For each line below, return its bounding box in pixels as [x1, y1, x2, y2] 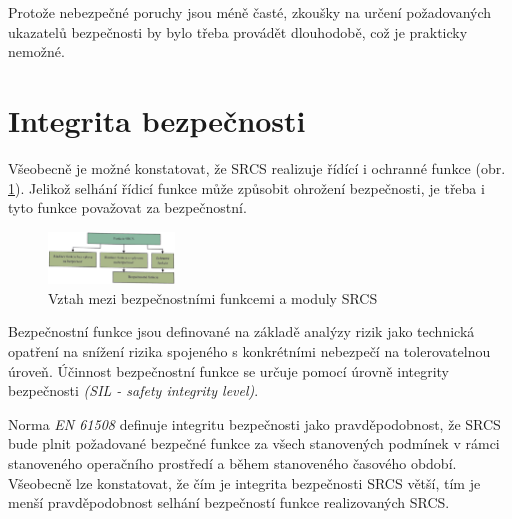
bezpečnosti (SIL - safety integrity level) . [8, 380, 259, 401]
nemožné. [8, 41, 65, 62]
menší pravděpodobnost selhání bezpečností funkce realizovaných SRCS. [8, 492, 450, 513]
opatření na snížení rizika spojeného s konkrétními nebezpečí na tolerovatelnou [8, 341, 491, 361]
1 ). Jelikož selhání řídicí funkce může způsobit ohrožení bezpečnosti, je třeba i [8, 177, 485, 198]
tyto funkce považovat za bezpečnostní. [8, 197, 247, 218]
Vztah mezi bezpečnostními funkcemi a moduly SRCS [48, 287, 378, 308]
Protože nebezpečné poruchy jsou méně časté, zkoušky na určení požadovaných [8, 2, 492, 22]
